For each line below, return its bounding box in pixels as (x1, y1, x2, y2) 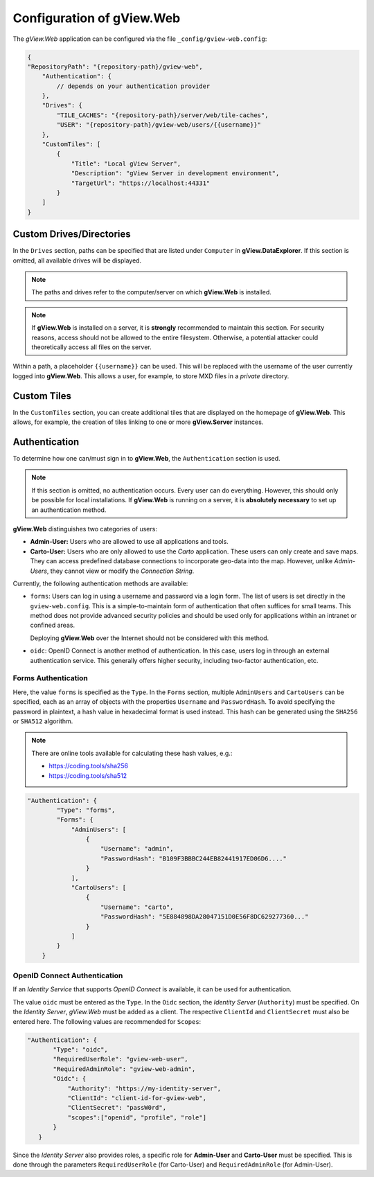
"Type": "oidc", (53, 1046, 109, 1054)
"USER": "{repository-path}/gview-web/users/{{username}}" (56, 121, 262, 129)
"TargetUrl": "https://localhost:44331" (71, 179, 211, 187)
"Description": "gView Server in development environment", (71, 170, 280, 177)
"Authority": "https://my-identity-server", (67, 1084, 222, 1092)
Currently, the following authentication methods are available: (12, 579, 188, 587)
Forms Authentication (12, 673, 88, 683)
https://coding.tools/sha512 (48, 771, 127, 779)
